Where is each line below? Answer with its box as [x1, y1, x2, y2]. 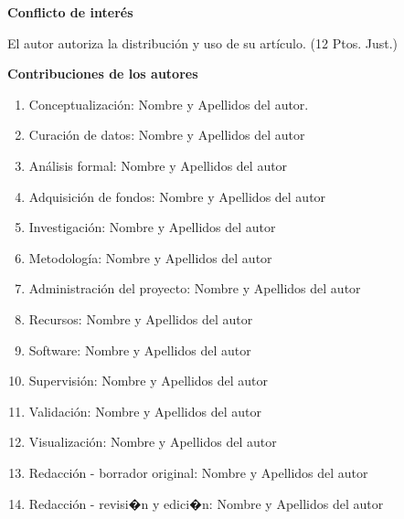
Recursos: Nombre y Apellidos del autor [28, 309, 253, 328]
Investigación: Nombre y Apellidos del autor [28, 217, 276, 237]
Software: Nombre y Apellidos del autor [28, 340, 251, 359]
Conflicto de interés [7, 3, 133, 21]
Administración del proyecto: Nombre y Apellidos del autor [28, 279, 361, 298]
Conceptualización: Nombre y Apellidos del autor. [28, 94, 309, 113]
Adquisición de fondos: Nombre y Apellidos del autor [28, 186, 326, 206]
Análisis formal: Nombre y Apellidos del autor [28, 155, 288, 175]
